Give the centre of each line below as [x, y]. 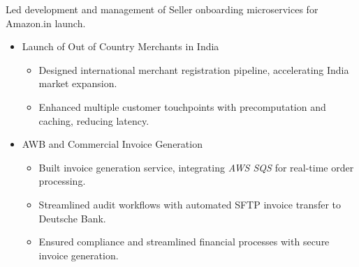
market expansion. [78, 83]
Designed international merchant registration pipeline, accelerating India [194, 69]
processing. [62, 181]
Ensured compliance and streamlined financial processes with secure [184, 242]
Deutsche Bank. [72, 218]
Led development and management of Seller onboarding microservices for [162, 9]
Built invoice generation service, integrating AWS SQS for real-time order [196, 167]
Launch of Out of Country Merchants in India [120, 46]
